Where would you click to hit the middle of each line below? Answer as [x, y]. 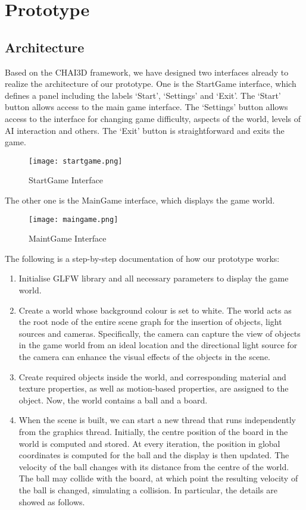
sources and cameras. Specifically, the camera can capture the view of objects [160, 333]
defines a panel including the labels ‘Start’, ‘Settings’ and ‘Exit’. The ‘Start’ [143, 95]
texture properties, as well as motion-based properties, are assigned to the [154, 388]
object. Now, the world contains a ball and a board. [113, 400]
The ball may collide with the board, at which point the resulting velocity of [158, 478]
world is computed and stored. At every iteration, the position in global [149, 443]
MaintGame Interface [68, 238]
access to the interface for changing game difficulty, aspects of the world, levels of [153, 118]
